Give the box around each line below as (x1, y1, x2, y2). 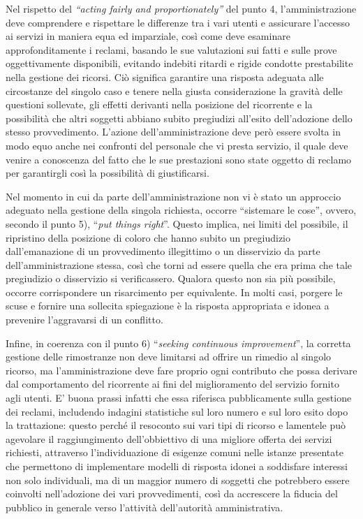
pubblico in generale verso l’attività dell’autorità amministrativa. (6, 499, 283, 514)
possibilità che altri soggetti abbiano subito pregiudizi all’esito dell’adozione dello (6, 110, 353, 125)
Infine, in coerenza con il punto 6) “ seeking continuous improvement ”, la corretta (6, 335, 351, 350)
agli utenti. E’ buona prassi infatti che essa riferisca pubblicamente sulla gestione (6, 390, 352, 405)
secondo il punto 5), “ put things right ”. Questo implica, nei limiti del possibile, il (6, 216, 348, 231)
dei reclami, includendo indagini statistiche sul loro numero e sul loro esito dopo (6, 404, 348, 418)
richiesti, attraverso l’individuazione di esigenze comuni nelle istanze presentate (6, 445, 343, 460)
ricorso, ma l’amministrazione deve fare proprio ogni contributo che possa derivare (6, 363, 357, 377)
